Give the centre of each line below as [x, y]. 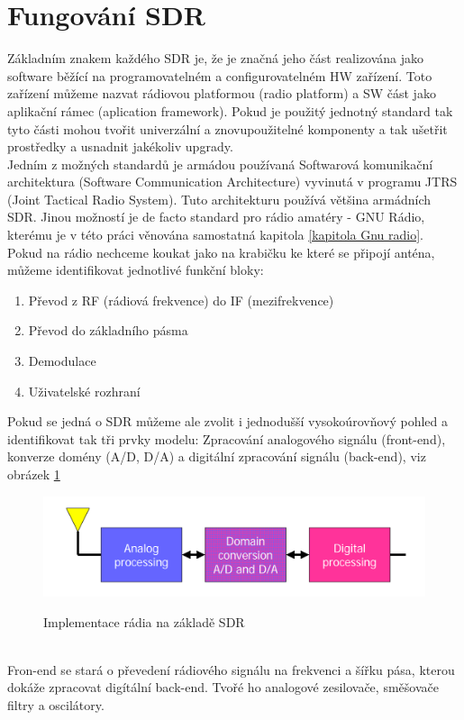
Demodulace [62, 361]
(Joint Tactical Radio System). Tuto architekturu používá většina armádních [219, 199]
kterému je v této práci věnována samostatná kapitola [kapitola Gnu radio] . [216, 235]
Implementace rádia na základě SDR [144, 621]
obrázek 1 [34, 474]
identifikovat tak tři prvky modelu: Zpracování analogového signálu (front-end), [227, 438]
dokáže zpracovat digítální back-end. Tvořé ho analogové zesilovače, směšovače [223, 687]
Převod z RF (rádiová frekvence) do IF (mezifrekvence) [181, 300]
